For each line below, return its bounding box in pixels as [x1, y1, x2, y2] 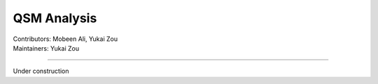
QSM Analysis [13, 10, 97, 26]
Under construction [13, 67, 69, 76]
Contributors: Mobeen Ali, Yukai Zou [13, 35, 118, 43]
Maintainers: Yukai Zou [13, 44, 80, 52]
